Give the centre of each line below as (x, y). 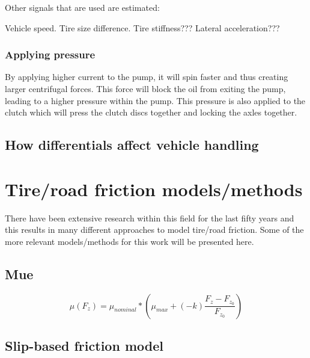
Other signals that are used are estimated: (82, 7)
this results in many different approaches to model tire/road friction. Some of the (154, 230)
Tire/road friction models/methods (154, 189)
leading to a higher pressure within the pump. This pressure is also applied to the (155, 100)
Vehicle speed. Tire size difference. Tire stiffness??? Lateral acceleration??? (142, 27)
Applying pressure (50, 54)
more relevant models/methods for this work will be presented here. (129, 241)
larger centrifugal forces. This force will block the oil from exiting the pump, (145, 88)
